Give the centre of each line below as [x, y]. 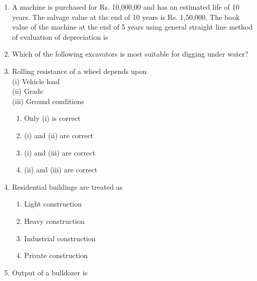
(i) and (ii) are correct [59, 135]
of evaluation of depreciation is [60, 36]
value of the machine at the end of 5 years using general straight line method [132, 27]
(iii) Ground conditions [48, 101]
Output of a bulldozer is [50, 272]
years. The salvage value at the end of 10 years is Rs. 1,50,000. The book [126, 17]
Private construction [56, 255]
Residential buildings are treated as [67, 186]
